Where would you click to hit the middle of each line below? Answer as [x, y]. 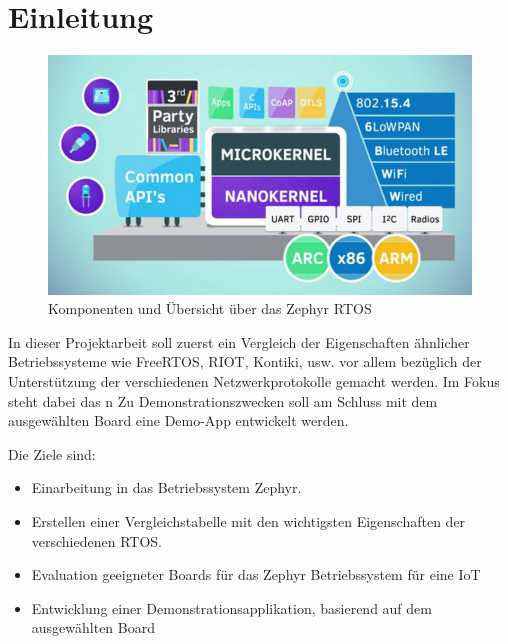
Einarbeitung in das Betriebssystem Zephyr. [166, 487]
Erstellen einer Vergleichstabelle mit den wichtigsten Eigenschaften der [248, 521]
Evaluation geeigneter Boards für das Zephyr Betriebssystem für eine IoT [256, 574]
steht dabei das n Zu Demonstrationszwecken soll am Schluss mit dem [223, 400]
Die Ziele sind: [52, 453]
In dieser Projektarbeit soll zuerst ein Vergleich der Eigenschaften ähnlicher [239, 341]
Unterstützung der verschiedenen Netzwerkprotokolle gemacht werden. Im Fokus [254, 381]
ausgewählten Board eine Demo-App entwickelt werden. [178, 420]
